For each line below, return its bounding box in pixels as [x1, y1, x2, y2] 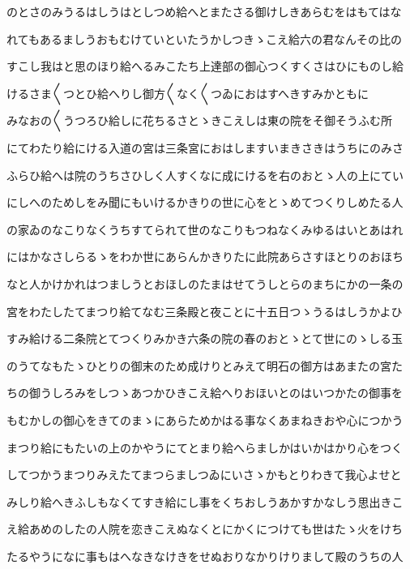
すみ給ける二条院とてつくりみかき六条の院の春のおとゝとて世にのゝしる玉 [6, 330, 403, 347]
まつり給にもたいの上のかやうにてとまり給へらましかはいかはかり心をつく [6, 439, 403, 456]
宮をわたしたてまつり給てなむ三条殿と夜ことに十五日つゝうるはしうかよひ [6, 302, 403, 319]
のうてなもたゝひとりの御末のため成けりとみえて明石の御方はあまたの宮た [6, 357, 403, 374]
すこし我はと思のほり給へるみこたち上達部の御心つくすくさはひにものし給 [6, 58, 404, 75]
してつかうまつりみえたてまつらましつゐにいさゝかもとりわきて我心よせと [6, 466, 402, 483]
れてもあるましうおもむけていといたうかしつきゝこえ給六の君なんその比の [6, 30, 403, 47]
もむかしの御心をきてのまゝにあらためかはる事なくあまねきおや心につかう [6, 411, 404, 428]
